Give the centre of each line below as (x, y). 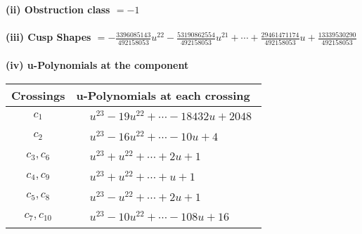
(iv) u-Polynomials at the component (97, 65)
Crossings (38, 95)
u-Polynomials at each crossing (163, 95)
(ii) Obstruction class (58, 9)
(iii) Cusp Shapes (49, 37)
